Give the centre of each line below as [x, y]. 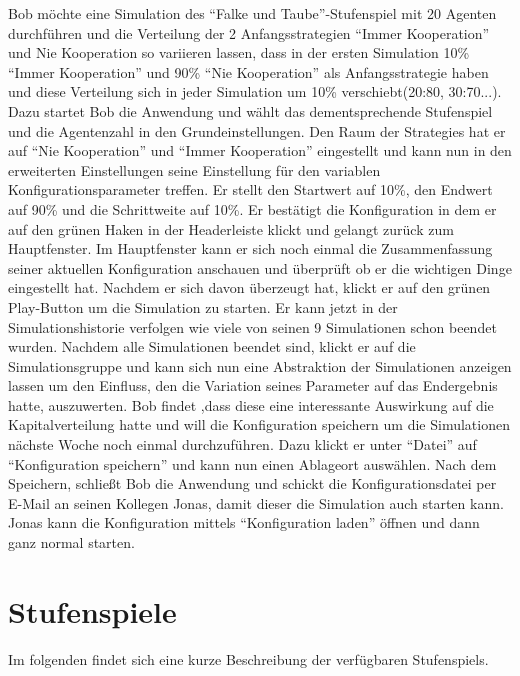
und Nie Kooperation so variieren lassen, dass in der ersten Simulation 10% [239, 52]
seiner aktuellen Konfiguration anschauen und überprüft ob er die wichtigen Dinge [260, 267]
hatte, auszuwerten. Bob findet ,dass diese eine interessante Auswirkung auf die [251, 404]
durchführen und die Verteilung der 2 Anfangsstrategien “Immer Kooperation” [249, 32]
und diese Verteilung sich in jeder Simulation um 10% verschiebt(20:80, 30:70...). [255, 91]
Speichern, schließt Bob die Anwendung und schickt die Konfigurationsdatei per [252, 483]
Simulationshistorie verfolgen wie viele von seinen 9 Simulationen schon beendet [252, 326]
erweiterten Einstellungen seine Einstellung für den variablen [194, 169]
